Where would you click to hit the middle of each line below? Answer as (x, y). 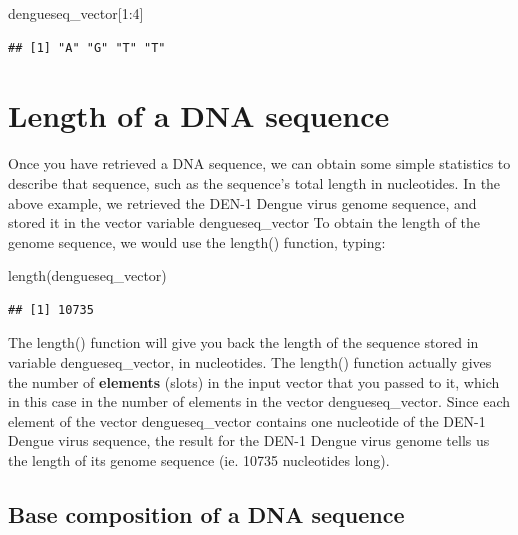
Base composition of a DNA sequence (206, 514)
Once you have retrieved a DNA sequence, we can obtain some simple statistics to (259, 163)
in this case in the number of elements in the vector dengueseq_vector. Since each (259, 401)
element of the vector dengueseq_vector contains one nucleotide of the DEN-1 (247, 420)
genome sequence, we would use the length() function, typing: (197, 241)
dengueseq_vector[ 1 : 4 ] (76, 13)
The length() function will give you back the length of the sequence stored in (243, 342)
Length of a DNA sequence (199, 115)
